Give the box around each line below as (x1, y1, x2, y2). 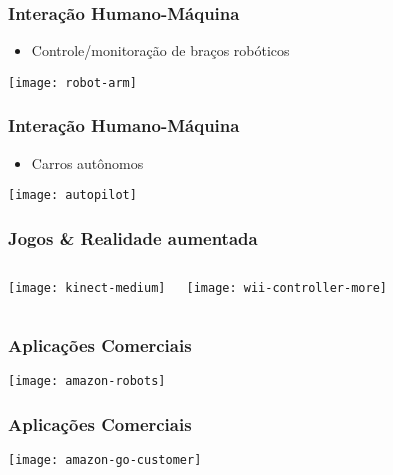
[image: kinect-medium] (8, 281, 166, 296)
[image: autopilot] (8, 188, 137, 203)
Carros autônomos (31, 152, 144, 173)
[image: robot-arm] (8, 75, 137, 90)
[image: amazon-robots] (8, 374, 166, 389)
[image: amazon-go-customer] (8, 452, 202, 467)
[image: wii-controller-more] (186, 281, 387, 296)
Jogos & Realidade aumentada (8, 225, 258, 250)
